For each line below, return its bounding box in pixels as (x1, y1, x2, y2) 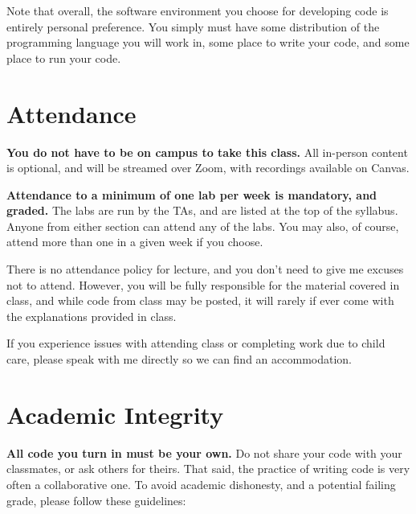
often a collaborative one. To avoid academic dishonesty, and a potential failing (6, 475, 396, 492)
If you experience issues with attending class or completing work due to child (6, 335, 385, 352)
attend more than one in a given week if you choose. (6, 233, 263, 250)
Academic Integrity (6, 397, 224, 430)
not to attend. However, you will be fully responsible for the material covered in (6, 276, 400, 293)
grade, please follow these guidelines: (6, 491, 186, 508)
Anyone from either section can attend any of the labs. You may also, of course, (6, 217, 399, 234)
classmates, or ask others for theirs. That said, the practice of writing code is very (6, 460, 410, 477)
